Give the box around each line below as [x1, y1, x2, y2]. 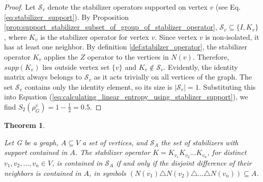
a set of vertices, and [82, 137, 148, 147]
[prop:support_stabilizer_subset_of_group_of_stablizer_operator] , [4, 21, 217, 32]
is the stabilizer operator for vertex [40, 31, 149, 42]
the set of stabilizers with [161, 137, 239, 147]
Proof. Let [4, 2, 36, 12]
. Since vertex [155, 31, 197, 42]
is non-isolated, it [205, 31, 259, 42]
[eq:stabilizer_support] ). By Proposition [4, 11, 129, 22]
